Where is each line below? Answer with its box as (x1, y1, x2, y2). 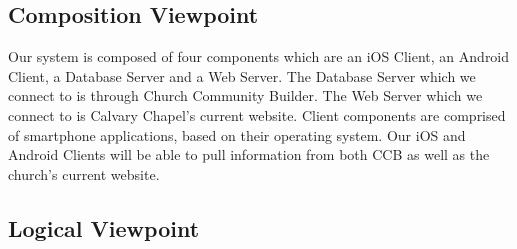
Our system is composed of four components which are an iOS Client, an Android (8, 46, 510, 67)
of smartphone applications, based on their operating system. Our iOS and (8, 124, 466, 145)
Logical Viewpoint (8, 212, 200, 243)
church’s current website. (8, 163, 160, 184)
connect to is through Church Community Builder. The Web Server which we (8, 85, 483, 106)
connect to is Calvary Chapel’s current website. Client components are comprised (8, 104, 506, 125)
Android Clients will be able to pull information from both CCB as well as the (8, 144, 490, 165)
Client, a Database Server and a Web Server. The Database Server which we (8, 65, 476, 86)
